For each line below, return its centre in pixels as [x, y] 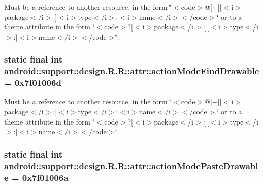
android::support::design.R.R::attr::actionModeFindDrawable [132, 71]
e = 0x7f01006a [36, 177]
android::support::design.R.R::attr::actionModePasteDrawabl [131, 165]
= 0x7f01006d [33, 83]
